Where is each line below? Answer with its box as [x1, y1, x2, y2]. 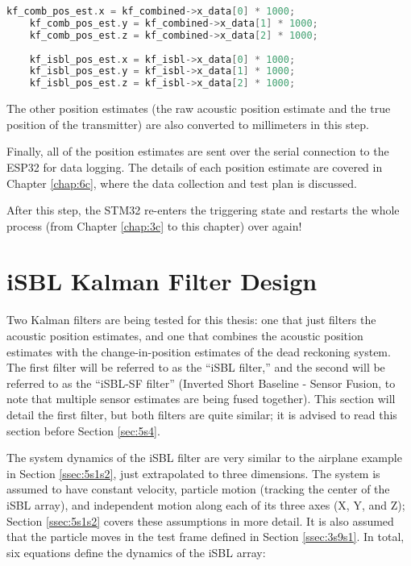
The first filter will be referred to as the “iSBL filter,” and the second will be [6, 359, 385, 376]
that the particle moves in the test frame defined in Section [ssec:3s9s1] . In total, [6, 528, 405, 545]
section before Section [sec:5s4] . [6, 422, 160, 439]
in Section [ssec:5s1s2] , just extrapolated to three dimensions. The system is [6, 464, 380, 481]
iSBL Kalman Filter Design [6, 264, 318, 298]
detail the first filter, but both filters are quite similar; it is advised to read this [6, 406, 397, 422]
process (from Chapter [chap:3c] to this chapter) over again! [6, 217, 302, 234]
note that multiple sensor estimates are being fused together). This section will [6, 390, 396, 407]
